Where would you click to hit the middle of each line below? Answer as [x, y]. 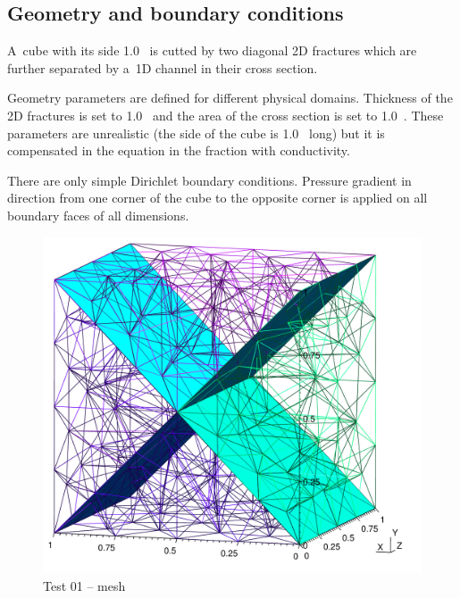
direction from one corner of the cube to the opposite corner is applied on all [217, 198]
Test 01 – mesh [84, 585]
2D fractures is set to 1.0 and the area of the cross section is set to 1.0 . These [226, 115]
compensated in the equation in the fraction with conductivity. [179, 150]
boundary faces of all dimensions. [98, 215]
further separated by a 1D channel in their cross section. [163, 67]
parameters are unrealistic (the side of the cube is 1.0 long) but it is [196, 133]
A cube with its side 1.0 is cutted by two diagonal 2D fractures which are [212, 50]
